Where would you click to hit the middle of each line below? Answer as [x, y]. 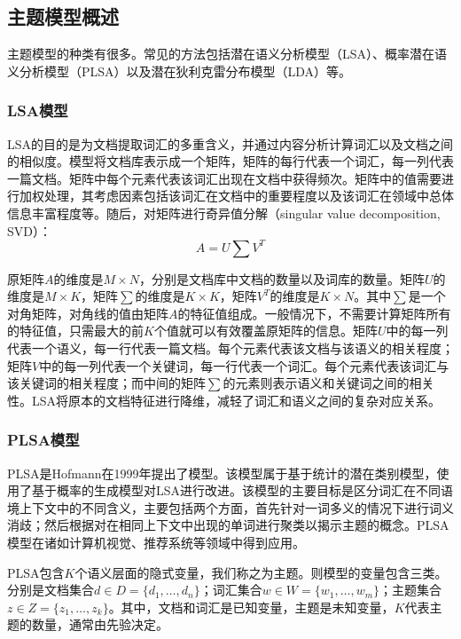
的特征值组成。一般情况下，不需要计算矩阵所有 [314, 313]
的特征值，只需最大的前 [75, 331]
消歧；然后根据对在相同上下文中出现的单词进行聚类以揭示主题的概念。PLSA [228, 525]
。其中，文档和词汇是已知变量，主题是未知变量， [251, 607]
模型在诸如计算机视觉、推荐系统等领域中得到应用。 [156, 543]
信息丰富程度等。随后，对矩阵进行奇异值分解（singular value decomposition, [224, 213]
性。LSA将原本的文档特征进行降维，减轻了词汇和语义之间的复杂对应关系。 [224, 400]
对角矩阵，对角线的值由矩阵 [88, 313]
